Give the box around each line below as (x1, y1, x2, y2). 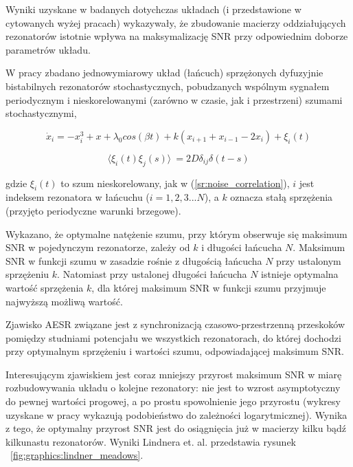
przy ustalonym (276, 253, 341, 268)
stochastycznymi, (5, 106, 77, 120)
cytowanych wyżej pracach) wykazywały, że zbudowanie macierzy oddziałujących (5, 15, 346, 30)
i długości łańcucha (201, 240, 282, 254)
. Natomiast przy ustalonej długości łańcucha (57, 267, 247, 281)
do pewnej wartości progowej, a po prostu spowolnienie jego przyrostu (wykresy (5, 394, 341, 409)
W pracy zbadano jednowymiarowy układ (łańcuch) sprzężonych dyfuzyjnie (5, 65, 323, 80)
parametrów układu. (5, 42, 91, 56)
